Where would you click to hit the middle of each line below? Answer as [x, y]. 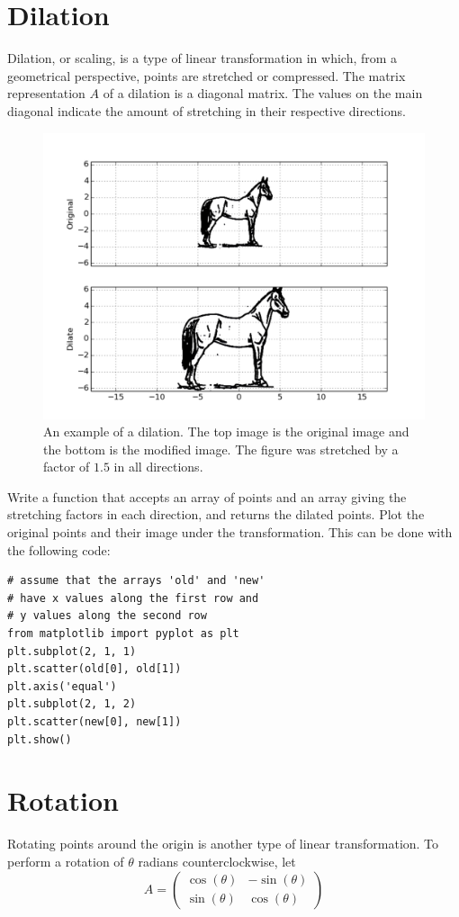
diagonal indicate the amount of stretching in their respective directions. [207, 110]
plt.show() [40, 739]
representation [46, 93]
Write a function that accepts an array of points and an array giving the [207, 496]
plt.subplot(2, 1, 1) [72, 651]
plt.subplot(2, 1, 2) [72, 704]
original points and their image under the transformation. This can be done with [230, 532]
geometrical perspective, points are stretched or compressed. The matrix [207, 75]
